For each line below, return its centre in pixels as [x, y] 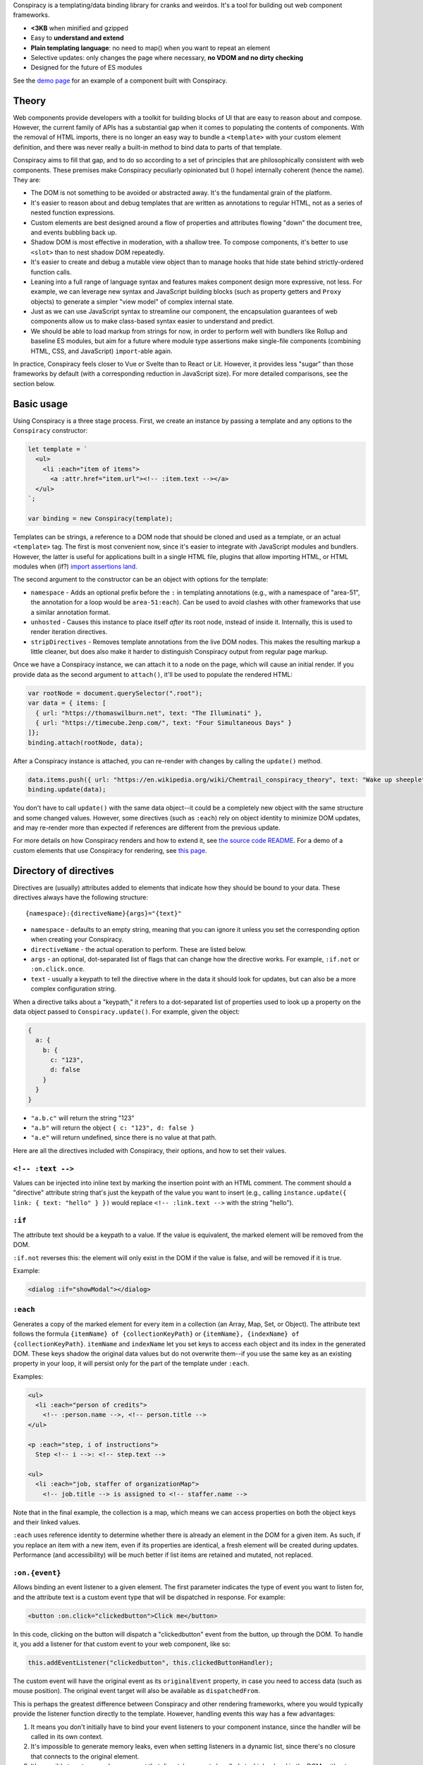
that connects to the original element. [85, 1756]
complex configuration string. [73, 989]
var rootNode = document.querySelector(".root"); [115, 693]
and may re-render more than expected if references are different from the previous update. [147, 827]
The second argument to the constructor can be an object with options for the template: [141, 580]
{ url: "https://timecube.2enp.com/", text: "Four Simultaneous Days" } [164, 723]
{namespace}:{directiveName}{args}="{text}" [104, 914]
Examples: [28, 1376]
